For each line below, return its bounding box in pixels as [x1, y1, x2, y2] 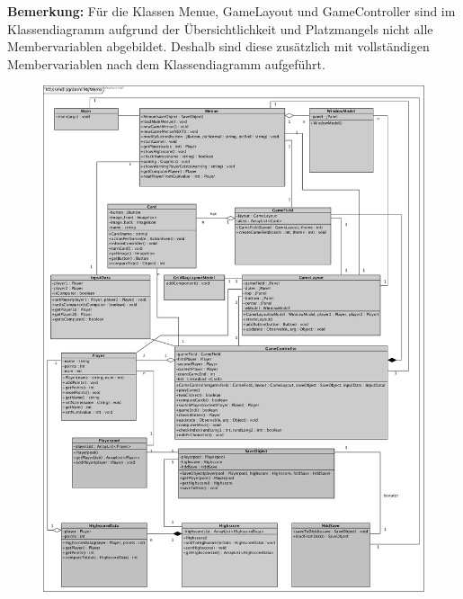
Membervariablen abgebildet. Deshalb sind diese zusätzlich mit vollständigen [7, 37, 430, 56]
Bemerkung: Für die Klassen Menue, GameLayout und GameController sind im [7, 2, 456, 20]
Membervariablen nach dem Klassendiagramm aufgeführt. [7, 54, 325, 73]
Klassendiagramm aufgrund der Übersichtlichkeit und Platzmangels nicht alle [7, 19, 433, 38]
